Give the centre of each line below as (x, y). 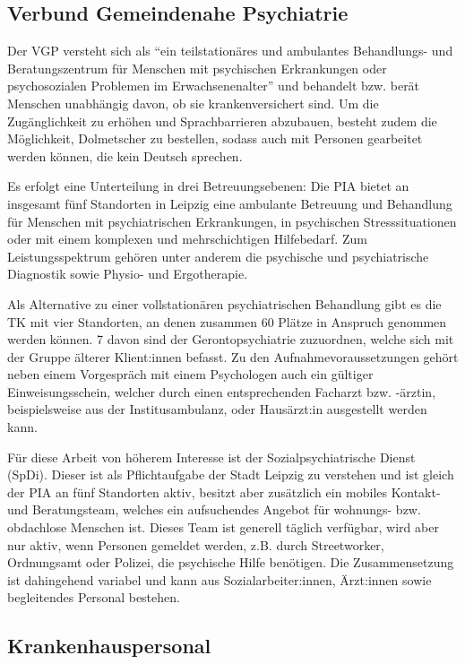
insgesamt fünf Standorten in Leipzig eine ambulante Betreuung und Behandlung (230, 203)
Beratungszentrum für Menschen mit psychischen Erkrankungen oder (197, 68)
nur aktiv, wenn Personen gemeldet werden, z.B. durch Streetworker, (196, 544)
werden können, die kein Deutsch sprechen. (125, 155)
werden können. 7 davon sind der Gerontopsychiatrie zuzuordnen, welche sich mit (231, 339)
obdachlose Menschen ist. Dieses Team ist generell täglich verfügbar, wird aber (223, 527)
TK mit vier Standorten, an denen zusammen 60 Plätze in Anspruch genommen (227, 321)
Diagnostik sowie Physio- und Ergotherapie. (128, 274)
